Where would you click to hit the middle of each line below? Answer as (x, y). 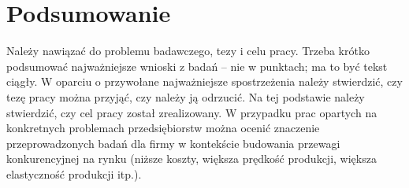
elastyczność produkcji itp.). (74, 173)
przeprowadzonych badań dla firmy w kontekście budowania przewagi (173, 143)
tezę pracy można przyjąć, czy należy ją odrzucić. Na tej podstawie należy (186, 96)
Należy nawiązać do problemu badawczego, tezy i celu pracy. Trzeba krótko (188, 51)
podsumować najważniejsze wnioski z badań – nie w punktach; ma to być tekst (197, 66)
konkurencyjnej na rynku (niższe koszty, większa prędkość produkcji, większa (191, 159)
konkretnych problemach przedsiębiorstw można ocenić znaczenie (163, 128)
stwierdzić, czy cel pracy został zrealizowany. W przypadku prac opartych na (192, 112)
